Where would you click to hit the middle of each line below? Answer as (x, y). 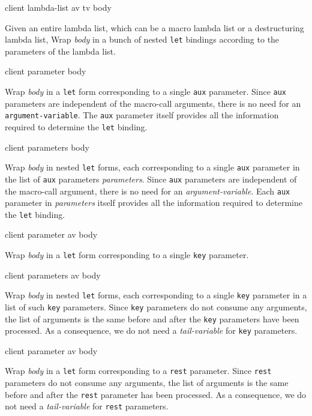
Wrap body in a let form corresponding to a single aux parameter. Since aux (145, 92)
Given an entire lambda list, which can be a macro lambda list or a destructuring (154, 27)
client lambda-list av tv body (58, 7)
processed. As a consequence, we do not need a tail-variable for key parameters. (151, 330)
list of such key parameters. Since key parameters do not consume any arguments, (156, 306)
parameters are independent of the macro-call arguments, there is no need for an (153, 103)
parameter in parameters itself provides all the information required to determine (154, 203)
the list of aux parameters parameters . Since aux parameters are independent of (151, 179)
